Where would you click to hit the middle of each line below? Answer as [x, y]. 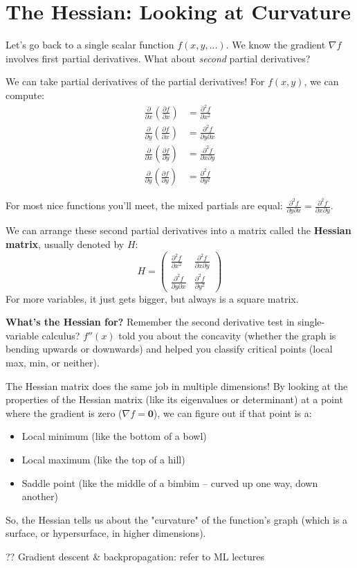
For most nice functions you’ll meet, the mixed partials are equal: [144, 205]
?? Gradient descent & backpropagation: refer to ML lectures [135, 556]
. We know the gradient [276, 45]
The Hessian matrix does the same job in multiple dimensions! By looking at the [177, 385]
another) [40, 496]
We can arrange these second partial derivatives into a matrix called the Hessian [178, 230]
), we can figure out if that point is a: [232, 412]
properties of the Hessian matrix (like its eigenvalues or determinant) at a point [174, 399]
